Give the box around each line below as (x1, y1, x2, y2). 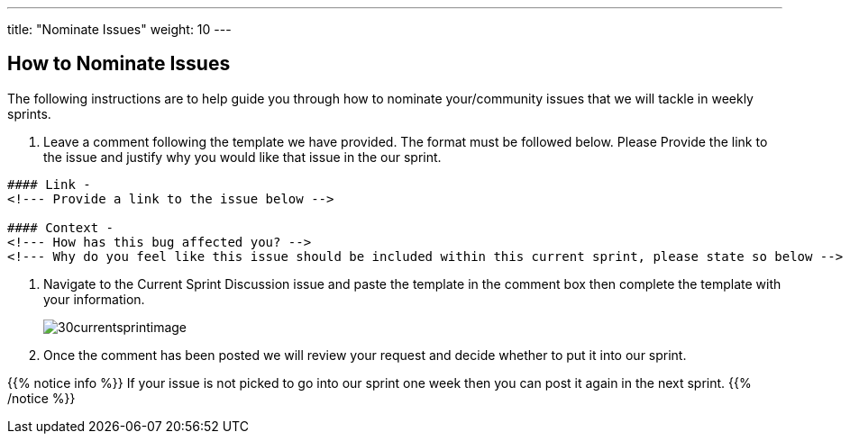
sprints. (7, 105, 51, 121)
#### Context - (7, 220, 114, 235)
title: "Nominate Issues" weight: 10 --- (7, 22, 232, 37)
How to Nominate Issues (7, 52, 231, 76)
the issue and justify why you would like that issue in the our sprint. (43, 148, 442, 165)
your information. (43, 291, 145, 307)
